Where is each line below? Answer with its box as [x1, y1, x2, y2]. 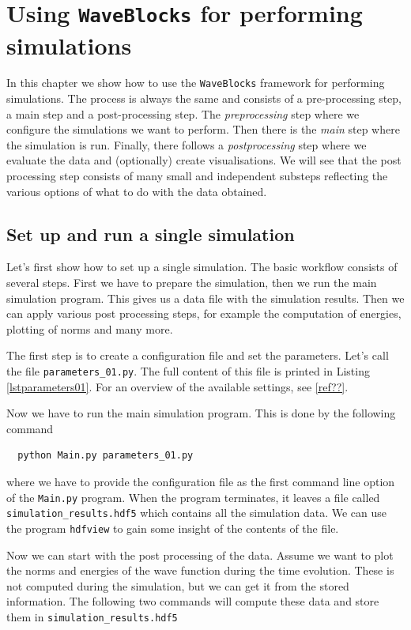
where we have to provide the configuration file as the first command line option [6, 473, 395, 490]
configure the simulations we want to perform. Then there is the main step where [6, 121, 400, 138]
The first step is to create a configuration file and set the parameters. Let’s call [6, 347, 389, 364]
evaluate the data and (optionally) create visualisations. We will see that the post [6, 152, 402, 168]
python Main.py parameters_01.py [17, 450, 194, 462]
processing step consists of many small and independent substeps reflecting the [6, 168, 388, 184]
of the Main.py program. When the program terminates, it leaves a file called [6, 489, 380, 505]
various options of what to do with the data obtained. [6, 183, 267, 199]
